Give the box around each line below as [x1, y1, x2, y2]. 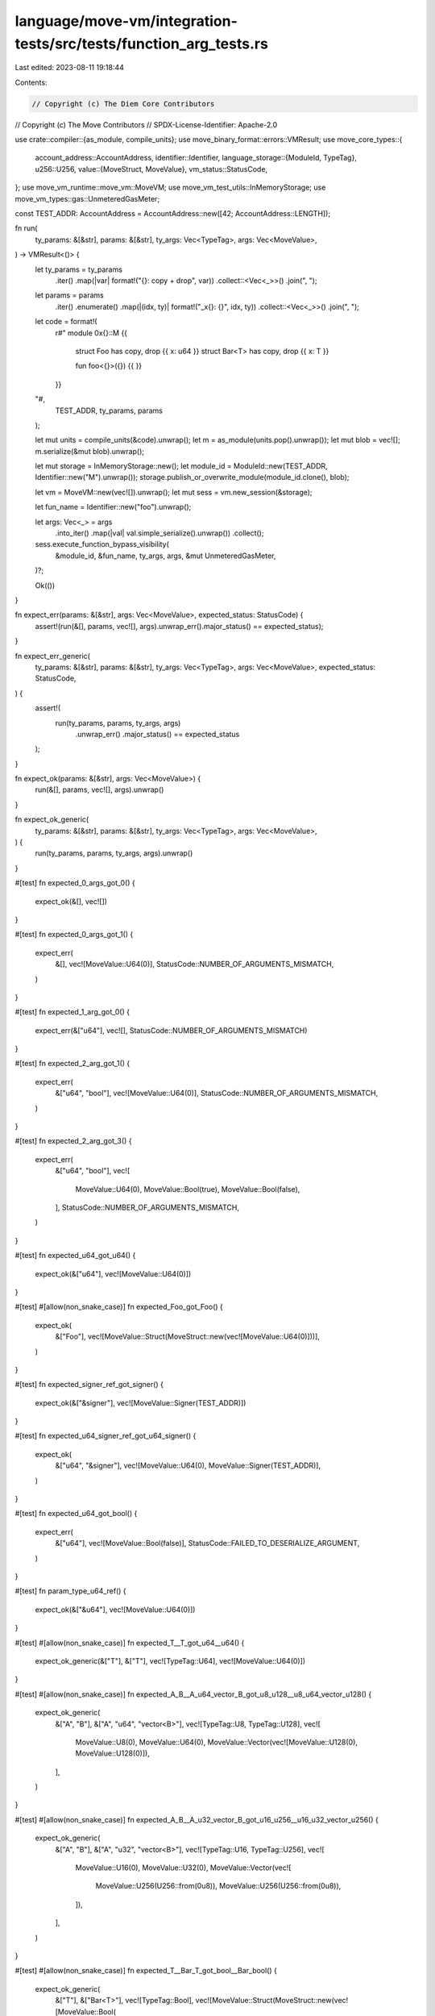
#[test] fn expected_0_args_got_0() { [14, 878, 136, 888]
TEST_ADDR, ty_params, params [55, 406, 163, 415]
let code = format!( [35, 317, 97, 327]
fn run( [14, 223, 38, 233]
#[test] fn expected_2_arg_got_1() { [14, 1059, 130, 1068]
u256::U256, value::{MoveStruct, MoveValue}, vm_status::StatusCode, [35, 164, 268, 173]
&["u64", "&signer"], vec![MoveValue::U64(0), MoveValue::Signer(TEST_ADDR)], [55, 1460, 321, 1471]
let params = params [35, 290, 104, 300]
